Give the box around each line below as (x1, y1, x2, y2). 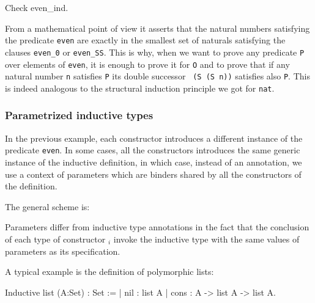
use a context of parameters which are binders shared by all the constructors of (5, 167, 302, 180)
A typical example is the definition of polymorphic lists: (5, 265, 214, 278)
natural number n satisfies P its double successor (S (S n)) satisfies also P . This (5, 70, 310, 82)
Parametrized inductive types (5, 108, 154, 123)
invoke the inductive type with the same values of (113, 232, 300, 245)
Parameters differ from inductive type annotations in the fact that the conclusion (5, 221, 309, 233)
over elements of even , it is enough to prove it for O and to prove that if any (5, 57, 290, 70)
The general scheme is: (5, 200, 90, 213)
